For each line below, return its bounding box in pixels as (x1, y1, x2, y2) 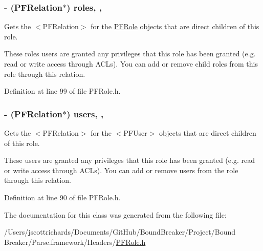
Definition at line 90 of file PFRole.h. (4, 192, 121, 202)
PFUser (123, 128, 147, 138)
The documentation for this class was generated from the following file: (4, 209, 227, 220)
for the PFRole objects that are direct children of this (91, 21, 259, 32)
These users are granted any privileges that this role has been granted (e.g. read (4, 155, 255, 165)
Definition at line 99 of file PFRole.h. (4, 86, 121, 96)
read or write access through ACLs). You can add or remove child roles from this (4, 58, 258, 69)
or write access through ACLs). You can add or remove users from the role (4, 164, 238, 175)
